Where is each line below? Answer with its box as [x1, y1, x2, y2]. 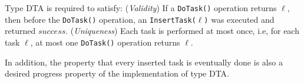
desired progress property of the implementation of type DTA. [5, 67, 229, 79]
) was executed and [204, 13, 275, 25]
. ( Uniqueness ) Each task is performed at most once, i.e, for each [65, 25, 299, 37]
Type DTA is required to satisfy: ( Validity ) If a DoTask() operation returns [5, 2, 277, 13]
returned [5, 25, 36, 37]
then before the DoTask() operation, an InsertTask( [5, 13, 196, 25]
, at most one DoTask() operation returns [30, 36, 180, 48]
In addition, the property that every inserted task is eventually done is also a [5, 56, 283, 68]
